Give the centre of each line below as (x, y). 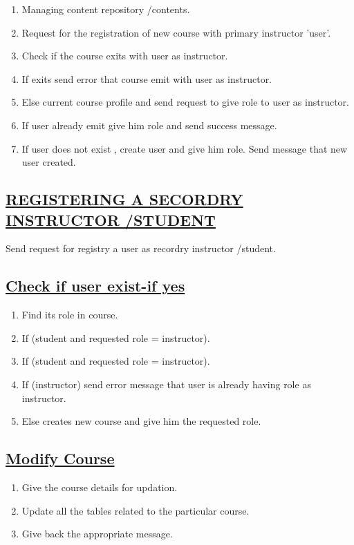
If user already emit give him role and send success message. (149, 125)
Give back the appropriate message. (97, 534)
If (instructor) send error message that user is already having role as (166, 384)
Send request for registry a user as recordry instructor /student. (141, 248)
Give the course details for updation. (100, 487)
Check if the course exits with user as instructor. (125, 56)
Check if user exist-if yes (95, 286)
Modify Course (60, 458)
